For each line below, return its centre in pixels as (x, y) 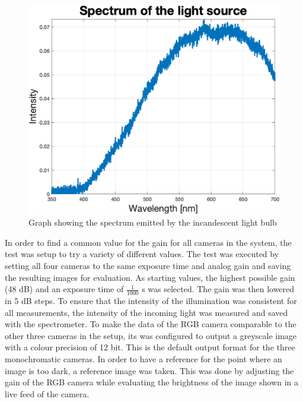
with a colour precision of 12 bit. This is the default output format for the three (150, 347)
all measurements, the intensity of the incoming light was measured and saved (146, 312)
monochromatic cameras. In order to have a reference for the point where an (143, 358)
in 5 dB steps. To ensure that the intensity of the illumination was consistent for (151, 301)
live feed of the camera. (47, 393)
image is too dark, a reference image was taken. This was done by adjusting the (149, 370)
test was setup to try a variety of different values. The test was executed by (142, 254)
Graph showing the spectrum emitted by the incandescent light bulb (153, 222)
